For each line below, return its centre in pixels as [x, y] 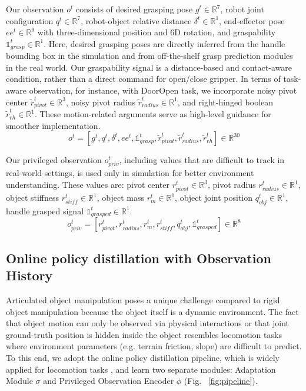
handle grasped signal [45, 211]
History [29, 275]
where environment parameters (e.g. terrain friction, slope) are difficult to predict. [154, 346]
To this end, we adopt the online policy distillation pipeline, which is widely [143, 357]
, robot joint [242, 9]
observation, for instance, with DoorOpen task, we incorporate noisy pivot [163, 90]
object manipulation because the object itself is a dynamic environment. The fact [152, 311]
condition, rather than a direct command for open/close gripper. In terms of [143, 79]
